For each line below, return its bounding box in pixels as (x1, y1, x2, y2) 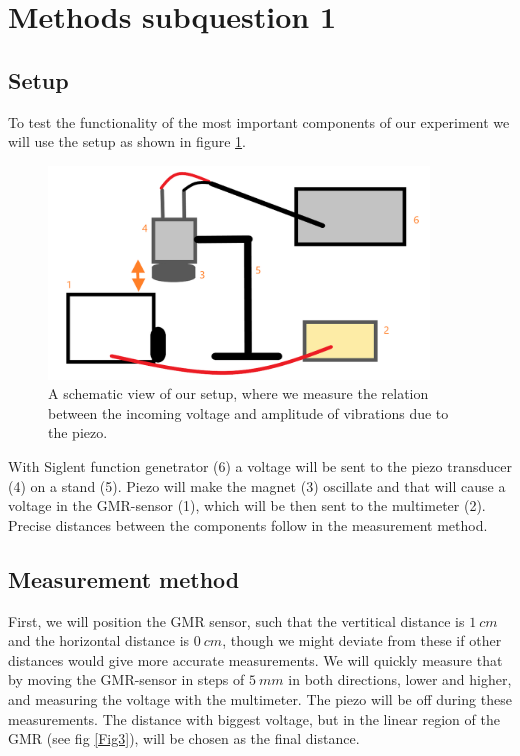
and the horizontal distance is (8, 630, 190, 651)
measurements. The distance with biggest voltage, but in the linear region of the (8, 708, 500, 729)
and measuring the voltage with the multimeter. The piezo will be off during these (8, 688, 512, 709)
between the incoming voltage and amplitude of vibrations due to (48, 402, 449, 423)
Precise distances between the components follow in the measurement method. (8, 514, 488, 535)
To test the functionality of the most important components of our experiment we (8, 111, 510, 132)
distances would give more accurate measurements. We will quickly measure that (8, 649, 503, 670)
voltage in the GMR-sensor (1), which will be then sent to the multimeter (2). (8, 495, 486, 516)
